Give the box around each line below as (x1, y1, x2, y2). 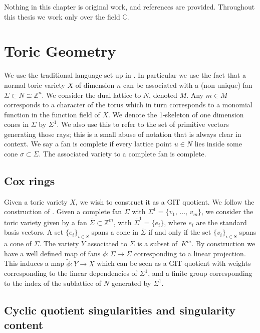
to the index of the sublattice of (4, 277, 102, 288)
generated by (111, 277, 151, 288)
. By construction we (191, 238, 255, 249)
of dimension (75, 79, 115, 90)
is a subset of (137, 238, 178, 249)
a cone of (4, 238, 32, 249)
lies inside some (194, 138, 242, 149)
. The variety (39, 238, 79, 249)
